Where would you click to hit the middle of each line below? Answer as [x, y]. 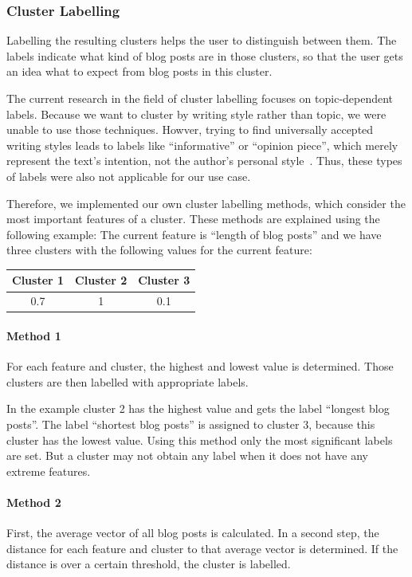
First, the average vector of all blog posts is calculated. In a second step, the [193, 533]
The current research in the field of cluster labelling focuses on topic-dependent [200, 98]
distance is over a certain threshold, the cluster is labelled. [149, 564]
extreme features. [49, 471]
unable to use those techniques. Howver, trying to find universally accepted [190, 130]
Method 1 [34, 335]
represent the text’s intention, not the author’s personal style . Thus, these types [204, 161]
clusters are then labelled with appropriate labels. [128, 381]
